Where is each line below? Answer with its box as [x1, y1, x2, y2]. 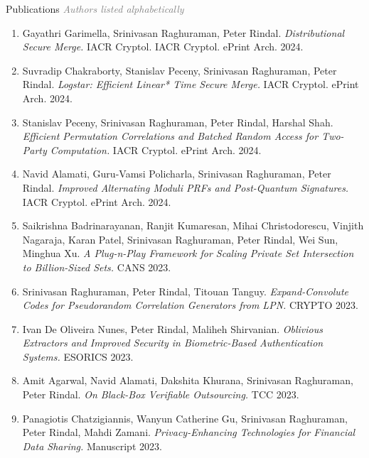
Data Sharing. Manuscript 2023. [22, 438, 162, 453]
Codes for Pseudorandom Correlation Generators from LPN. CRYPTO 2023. [22, 298, 358, 312]
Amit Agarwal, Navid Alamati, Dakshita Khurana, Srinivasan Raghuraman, [22, 373, 353, 388]
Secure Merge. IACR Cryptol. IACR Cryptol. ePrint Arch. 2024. [22, 39, 304, 54]
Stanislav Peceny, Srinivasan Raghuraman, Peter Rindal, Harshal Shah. [22, 114, 333, 129]
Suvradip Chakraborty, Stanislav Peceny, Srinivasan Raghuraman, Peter [22, 62, 337, 77]
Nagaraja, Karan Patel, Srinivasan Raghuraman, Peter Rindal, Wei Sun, [22, 231, 338, 246]
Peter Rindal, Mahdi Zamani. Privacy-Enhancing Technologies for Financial [22, 425, 355, 440]
